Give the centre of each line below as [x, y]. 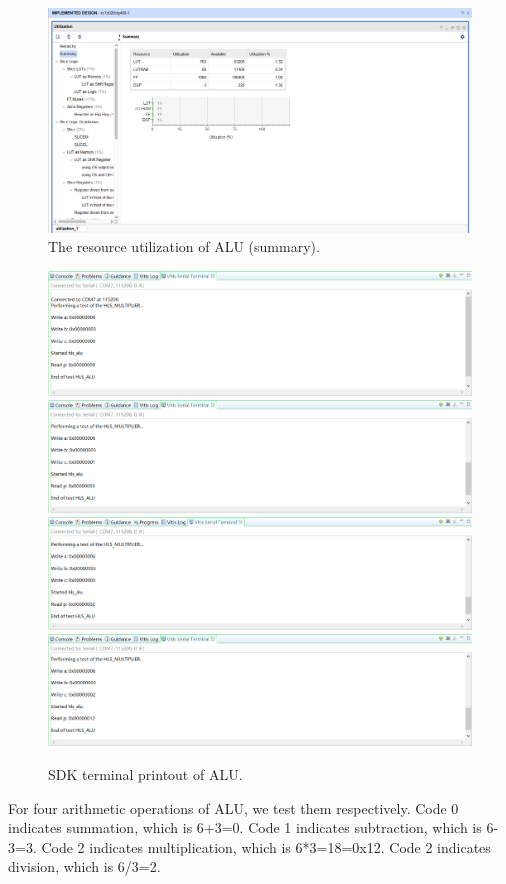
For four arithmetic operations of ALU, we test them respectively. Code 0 [233, 807]
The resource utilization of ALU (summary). [184, 246]
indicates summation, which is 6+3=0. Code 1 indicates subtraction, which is [245, 827]
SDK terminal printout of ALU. [145, 774]
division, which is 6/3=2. [84, 866]
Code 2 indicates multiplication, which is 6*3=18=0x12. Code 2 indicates [266, 846]
